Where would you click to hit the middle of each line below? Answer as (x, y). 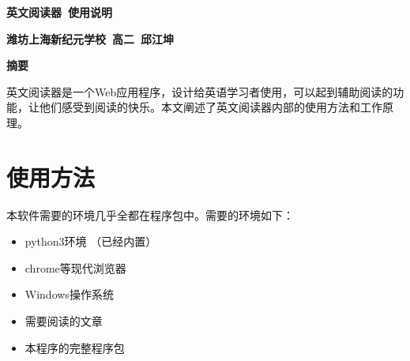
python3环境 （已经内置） (91, 241)
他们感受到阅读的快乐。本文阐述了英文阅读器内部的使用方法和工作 (211, 107)
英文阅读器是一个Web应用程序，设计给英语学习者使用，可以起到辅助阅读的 (200, 91)
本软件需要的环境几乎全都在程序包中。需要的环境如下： (150, 214)
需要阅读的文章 (64, 321)
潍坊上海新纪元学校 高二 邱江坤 (90, 38)
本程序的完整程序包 (75, 347)
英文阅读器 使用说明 (60, 12)
